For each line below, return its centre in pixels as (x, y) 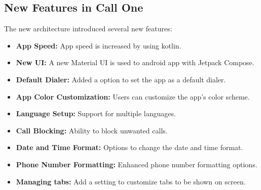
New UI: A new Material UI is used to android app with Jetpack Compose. (135, 62)
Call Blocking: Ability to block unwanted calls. (92, 130)
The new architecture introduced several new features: (88, 29)
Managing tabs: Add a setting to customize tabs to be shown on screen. (131, 181)
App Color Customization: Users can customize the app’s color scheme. (133, 96)
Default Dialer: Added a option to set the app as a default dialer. (121, 79)
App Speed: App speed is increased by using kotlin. (99, 45)
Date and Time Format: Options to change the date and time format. (129, 147)
